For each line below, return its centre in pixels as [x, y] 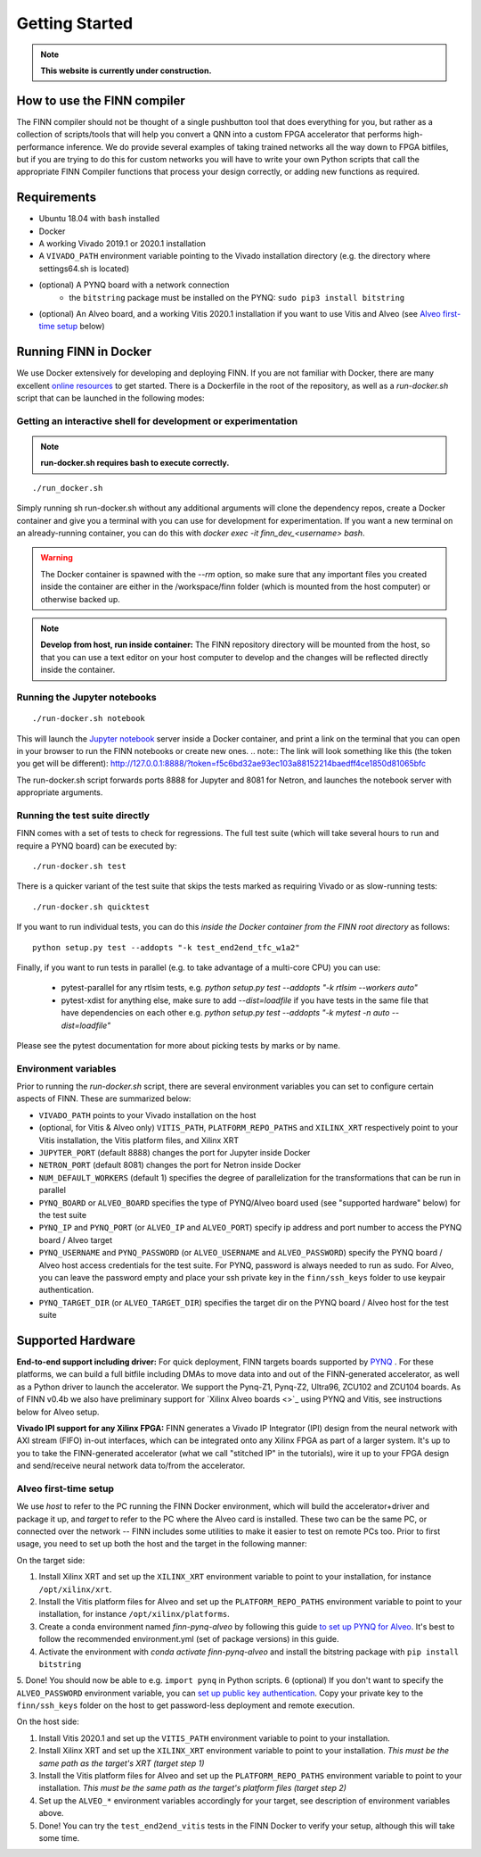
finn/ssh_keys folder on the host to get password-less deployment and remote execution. [186, 1705]
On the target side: [51, 1560]
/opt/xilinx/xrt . [75, 1589]
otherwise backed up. [80, 599]
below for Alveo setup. [58, 1412]
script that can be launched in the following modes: [110, 398]
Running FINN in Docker [84, 352]
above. [51, 1813]
